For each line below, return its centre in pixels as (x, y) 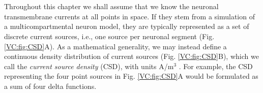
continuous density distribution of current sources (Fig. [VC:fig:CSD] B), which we (131, 56)
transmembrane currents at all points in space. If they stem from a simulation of (129, 16)
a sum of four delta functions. (50, 86)
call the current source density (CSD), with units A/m (89, 66)
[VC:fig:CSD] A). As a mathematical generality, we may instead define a (115, 46)
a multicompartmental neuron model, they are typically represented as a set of (127, 26)
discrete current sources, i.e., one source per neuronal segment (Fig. (109, 36)
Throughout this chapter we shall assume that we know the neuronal (111, 6)
